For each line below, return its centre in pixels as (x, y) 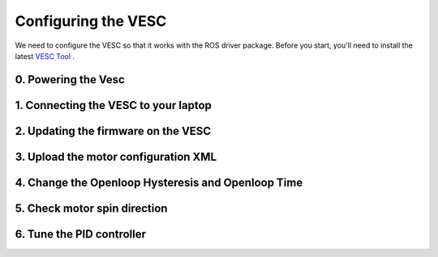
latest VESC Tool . (45, 56)
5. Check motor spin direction (91, 208)
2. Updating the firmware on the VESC (113, 131)
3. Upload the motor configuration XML (116, 156)
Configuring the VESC (91, 21)
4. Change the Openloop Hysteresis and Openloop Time (159, 182)
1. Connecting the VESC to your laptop (114, 105)
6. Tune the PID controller (80, 234)
